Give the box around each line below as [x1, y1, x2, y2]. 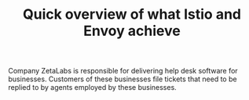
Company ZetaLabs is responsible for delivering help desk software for [8, 66, 238, 76]
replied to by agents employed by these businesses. [8, 83, 177, 92]
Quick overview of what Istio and [22, 5, 242, 23]
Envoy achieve [83, 22, 181, 40]
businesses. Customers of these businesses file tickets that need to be [8, 74, 237, 84]
